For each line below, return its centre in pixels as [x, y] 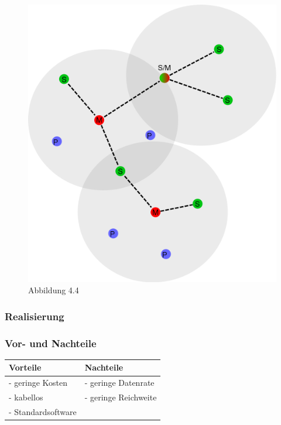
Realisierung [35, 316]
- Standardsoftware [43, 412]
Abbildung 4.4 [54, 290]
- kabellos [26, 397]
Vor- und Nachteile [51, 343]
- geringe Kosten [38, 383]
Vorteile [25, 367]
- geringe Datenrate [119, 383]
